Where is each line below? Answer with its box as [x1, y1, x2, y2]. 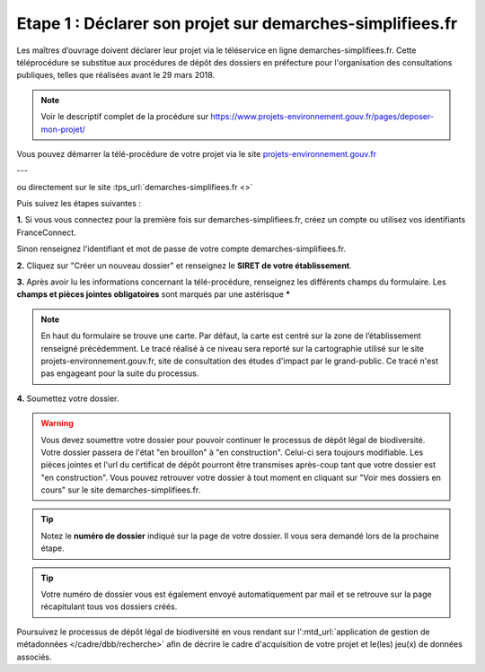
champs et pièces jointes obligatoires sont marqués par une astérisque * [16, 289, 291, 300]
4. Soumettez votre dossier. [16, 393, 119, 404]
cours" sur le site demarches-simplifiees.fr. [40, 484, 201, 495]
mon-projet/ [40, 124, 85, 135]
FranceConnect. [16, 227, 76, 238]
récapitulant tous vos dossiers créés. [40, 601, 178, 612]
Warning [40, 418, 74, 429]
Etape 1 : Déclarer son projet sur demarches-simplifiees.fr [16, 13, 458, 33]
